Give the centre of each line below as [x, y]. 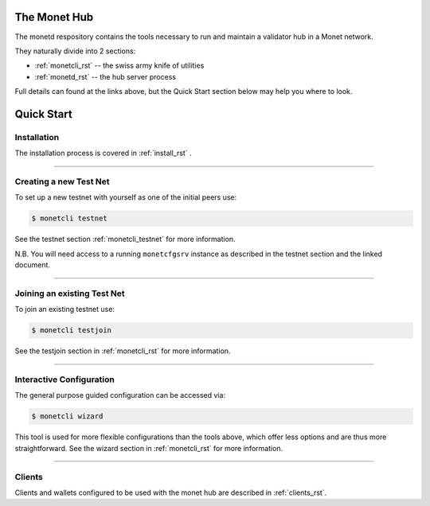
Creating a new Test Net [63, 181]
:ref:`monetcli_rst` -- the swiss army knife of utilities [119, 66]
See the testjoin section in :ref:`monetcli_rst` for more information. [123, 351]
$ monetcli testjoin [71, 331]
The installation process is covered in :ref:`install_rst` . [103, 153]
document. [33, 265]
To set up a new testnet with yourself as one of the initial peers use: [126, 197]
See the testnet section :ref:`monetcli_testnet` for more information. [125, 239]
